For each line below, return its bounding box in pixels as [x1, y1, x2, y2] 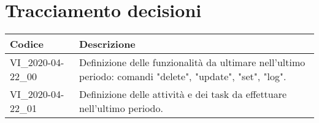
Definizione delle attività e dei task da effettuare [79, 87, 287, 102]
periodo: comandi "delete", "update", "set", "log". [79, 69, 286, 84]
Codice [10, 37, 44, 51]
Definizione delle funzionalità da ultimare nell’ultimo [79, 55, 306, 70]
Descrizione [79, 37, 136, 51]
